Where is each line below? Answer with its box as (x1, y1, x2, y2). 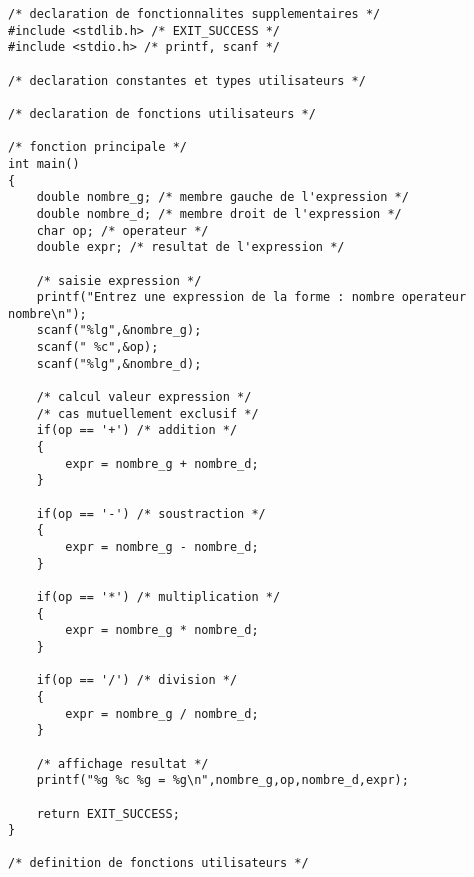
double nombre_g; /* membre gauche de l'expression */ (36, 190, 409, 205)
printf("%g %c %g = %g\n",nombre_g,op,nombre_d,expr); (36, 773, 409, 788)
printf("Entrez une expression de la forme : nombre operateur (36, 290, 467, 305)
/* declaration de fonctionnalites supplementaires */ (8, 7, 381, 21)
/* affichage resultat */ (36, 756, 209, 771)
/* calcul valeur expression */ (36, 390, 252, 405)
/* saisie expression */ (36, 273, 202, 288)
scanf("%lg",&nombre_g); (36, 323, 202, 338)
